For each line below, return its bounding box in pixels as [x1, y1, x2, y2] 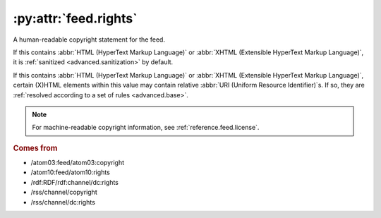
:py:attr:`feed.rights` [13, 11, 138, 26]
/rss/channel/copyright [30, 188, 98, 197]
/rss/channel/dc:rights [30, 198, 95, 206]
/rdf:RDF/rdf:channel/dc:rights [30, 178, 119, 186]
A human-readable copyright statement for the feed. [13, 35, 166, 44]
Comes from [13, 143, 58, 153]
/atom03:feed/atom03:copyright [30, 158, 125, 166]
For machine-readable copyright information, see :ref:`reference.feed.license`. [32, 123, 260, 132]
